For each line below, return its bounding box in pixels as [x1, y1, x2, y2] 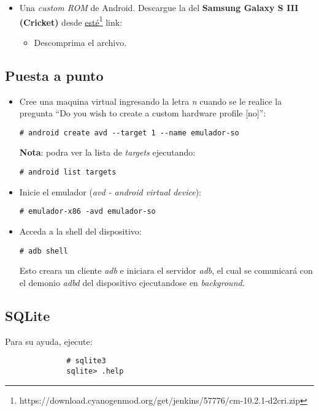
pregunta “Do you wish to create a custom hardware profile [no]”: [19, 107, 266, 119]
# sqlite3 [66, 356, 106, 366]
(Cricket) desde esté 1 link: [19, 13, 123, 28]
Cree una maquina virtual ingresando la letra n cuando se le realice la [19, 94, 282, 107]
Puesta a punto [5, 66, 104, 85]
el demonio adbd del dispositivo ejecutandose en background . [19, 276, 245, 288]
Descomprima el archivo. [34, 36, 127, 48]
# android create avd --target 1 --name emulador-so [19, 128, 239, 137]
